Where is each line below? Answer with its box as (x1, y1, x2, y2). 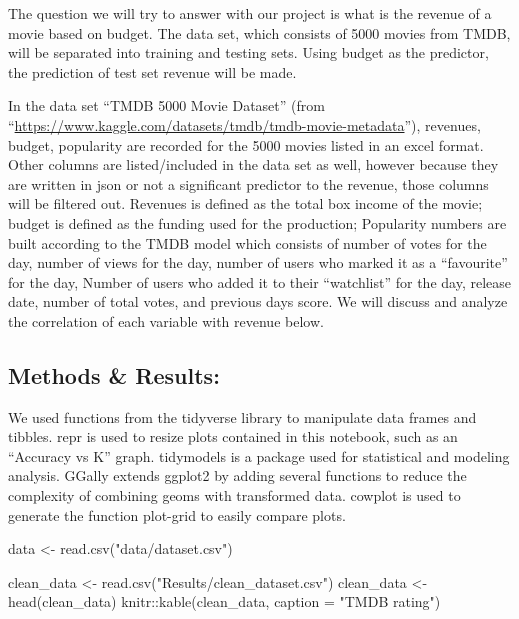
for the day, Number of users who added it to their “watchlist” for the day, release (8, 271, 511, 292)
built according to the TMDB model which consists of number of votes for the (8, 232, 487, 253)
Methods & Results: (8, 359, 220, 390)
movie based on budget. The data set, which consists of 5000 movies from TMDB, (8, 22, 511, 43)
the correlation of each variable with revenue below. (8, 310, 324, 331)
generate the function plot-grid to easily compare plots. (8, 504, 346, 525)
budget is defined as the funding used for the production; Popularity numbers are (8, 212, 507, 233)
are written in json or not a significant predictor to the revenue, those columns (8, 173, 489, 194)
